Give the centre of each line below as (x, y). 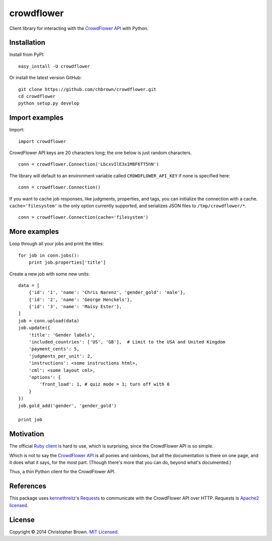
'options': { (45, 377)
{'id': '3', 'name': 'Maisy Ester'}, (75, 307)
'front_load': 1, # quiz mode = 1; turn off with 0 (105, 384)
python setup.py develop (49, 103)
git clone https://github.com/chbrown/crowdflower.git (87, 89)
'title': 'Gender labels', (62, 335)
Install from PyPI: (27, 55)
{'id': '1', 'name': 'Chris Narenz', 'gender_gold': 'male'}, (107, 292)
